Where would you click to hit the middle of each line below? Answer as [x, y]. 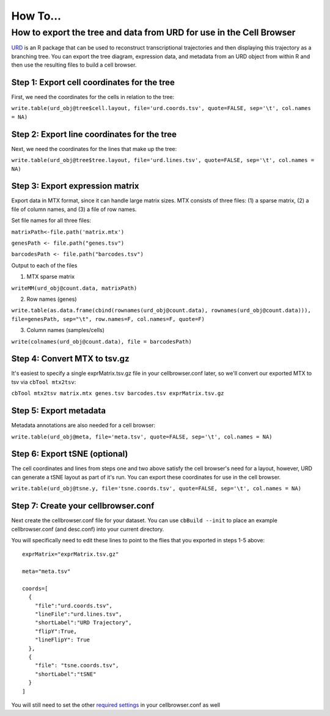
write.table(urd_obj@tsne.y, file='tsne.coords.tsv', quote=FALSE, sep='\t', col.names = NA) [156, 489]
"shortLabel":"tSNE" [65, 674]
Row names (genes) [52, 299]
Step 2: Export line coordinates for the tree [94, 134]
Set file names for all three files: [51, 221]
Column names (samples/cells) [66, 330]
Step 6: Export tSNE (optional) [70, 454]
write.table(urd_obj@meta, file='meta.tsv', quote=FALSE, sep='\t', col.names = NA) [142, 437]
